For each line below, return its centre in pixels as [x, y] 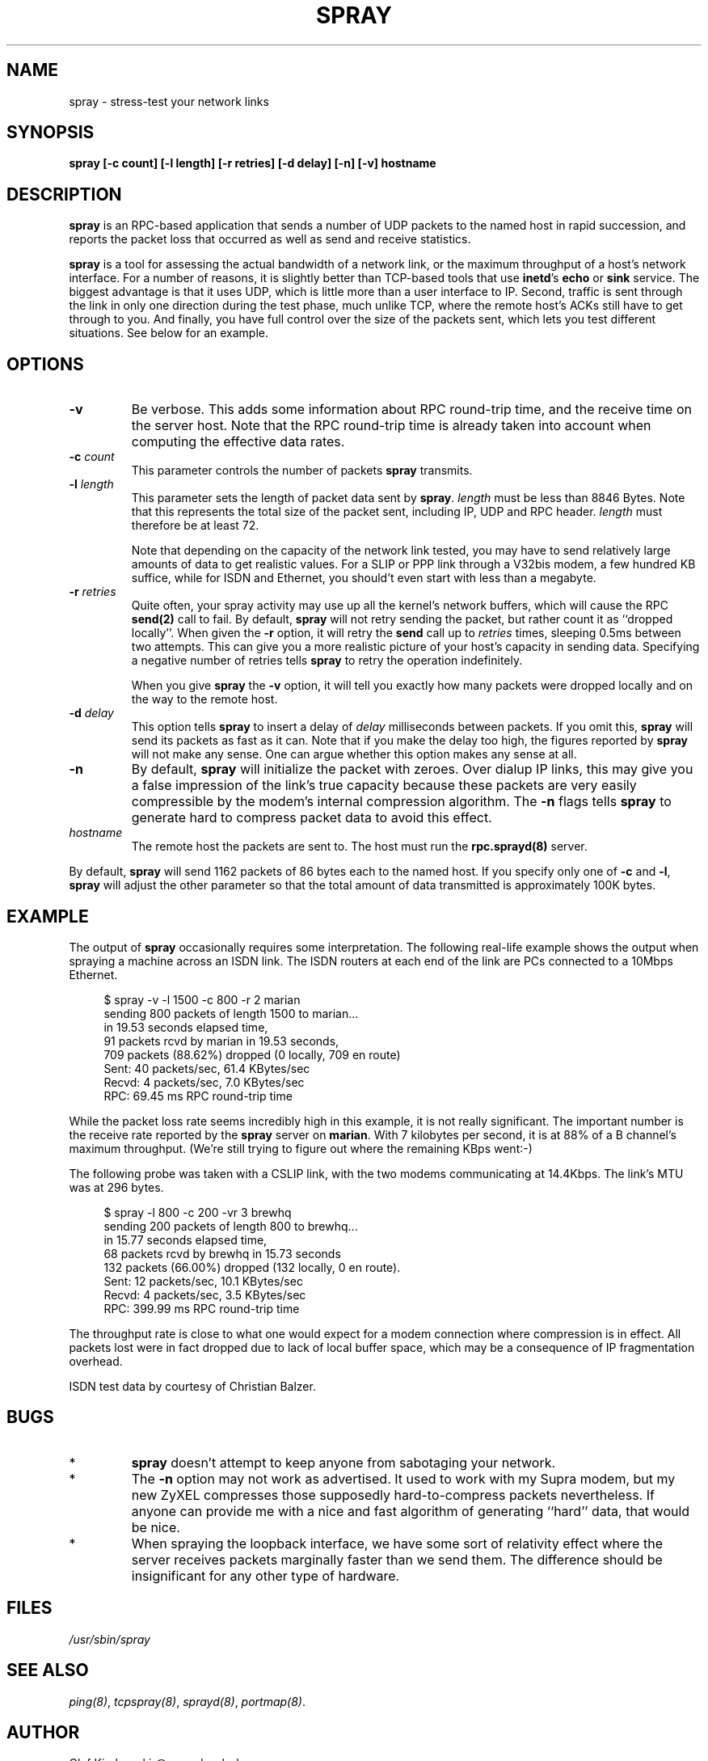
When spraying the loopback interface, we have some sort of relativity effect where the [397, 1543]
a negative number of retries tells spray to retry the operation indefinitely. [327, 661]
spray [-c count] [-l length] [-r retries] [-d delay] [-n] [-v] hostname [253, 163]
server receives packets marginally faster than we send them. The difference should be [397, 1559]
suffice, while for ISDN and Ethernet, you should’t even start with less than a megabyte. [364, 578]
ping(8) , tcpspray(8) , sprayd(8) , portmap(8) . [188, 1701]
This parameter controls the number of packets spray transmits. [302, 471]
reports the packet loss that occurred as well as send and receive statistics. [270, 239]
